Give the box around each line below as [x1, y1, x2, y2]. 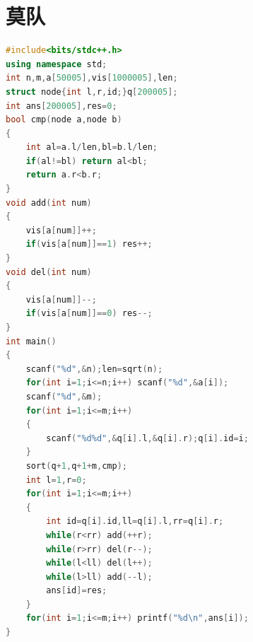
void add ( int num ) [6, 197, 92, 208]
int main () [6, 336, 57, 346]
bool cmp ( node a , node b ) [6, 115, 122, 125]
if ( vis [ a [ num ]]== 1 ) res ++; [25, 239, 153, 250]
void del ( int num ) [6, 267, 92, 277]
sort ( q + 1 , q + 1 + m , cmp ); [25, 460, 127, 471]
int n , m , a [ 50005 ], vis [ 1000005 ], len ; [6, 73, 178, 83]
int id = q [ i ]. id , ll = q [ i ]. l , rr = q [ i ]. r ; [46, 516, 224, 527]
